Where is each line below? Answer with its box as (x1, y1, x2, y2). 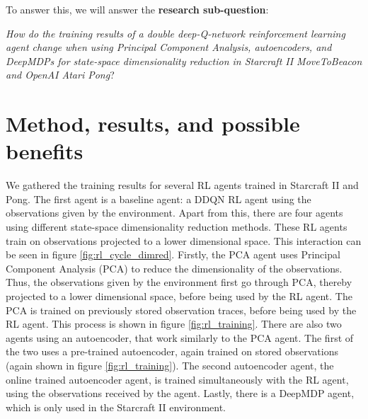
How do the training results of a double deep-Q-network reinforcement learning (6, 25, 345, 40)
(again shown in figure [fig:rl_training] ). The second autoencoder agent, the (6, 358, 334, 372)
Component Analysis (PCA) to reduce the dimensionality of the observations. (6, 260, 343, 275)
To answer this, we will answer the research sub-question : (6, 2, 269, 16)
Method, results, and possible (6, 109, 300, 138)
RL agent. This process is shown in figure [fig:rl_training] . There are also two (6, 316, 342, 331)
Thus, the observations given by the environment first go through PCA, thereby (6, 275, 352, 289)
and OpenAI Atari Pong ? (6, 67, 115, 82)
